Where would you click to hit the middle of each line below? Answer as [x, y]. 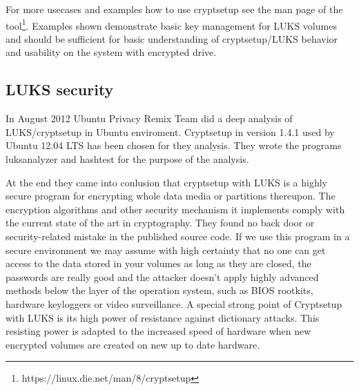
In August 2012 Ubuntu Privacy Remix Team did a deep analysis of [149, 118]
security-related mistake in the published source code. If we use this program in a [178, 236]
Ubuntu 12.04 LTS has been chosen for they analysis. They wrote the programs [174, 145]
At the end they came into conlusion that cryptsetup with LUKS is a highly [166, 182]
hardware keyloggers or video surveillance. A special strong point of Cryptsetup [174, 303]
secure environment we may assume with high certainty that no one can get [166, 250]
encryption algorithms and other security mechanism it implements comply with [175, 209]
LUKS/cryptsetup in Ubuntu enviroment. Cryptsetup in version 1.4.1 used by [170, 131]
